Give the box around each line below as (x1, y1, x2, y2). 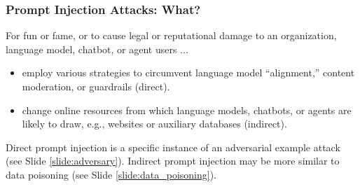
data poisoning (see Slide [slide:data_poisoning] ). (6, 167, 216, 181)
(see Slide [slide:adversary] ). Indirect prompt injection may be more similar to (6, 153, 340, 168)
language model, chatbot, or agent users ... (6, 41, 188, 56)
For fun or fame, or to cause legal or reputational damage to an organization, (6, 28, 337, 43)
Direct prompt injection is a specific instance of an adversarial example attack (6, 139, 340, 154)
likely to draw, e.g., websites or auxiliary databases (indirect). (22, 116, 287, 131)
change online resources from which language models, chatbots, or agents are (22, 102, 352, 117)
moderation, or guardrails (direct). (22, 79, 170, 93)
